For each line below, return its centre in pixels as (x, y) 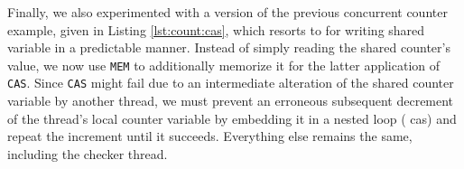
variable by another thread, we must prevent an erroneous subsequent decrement (231, 101)
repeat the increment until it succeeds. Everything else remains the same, (210, 136)
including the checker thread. (88, 153)
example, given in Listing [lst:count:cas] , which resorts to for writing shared (216, 29)
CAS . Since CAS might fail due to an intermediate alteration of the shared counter (231, 83)
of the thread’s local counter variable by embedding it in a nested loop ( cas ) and (232, 118)
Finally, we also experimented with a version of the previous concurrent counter (227, 12)
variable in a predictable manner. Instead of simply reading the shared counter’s (229, 47)
